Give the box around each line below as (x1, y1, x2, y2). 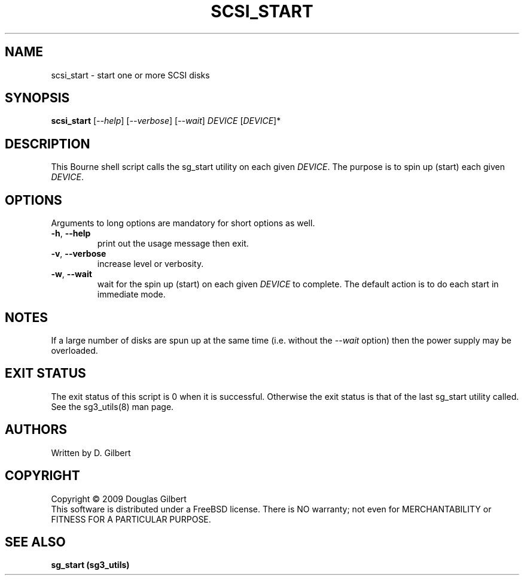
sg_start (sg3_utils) (51, 560, 130, 570)
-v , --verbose (51, 248, 106, 259)
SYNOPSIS (5, 90, 70, 106)
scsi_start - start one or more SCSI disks (51, 69, 210, 80)
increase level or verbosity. (97, 259, 204, 269)
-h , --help (51, 228, 91, 239)
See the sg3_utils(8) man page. (51, 401, 174, 412)
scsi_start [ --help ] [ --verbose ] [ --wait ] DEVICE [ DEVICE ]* (51, 116, 281, 126)
